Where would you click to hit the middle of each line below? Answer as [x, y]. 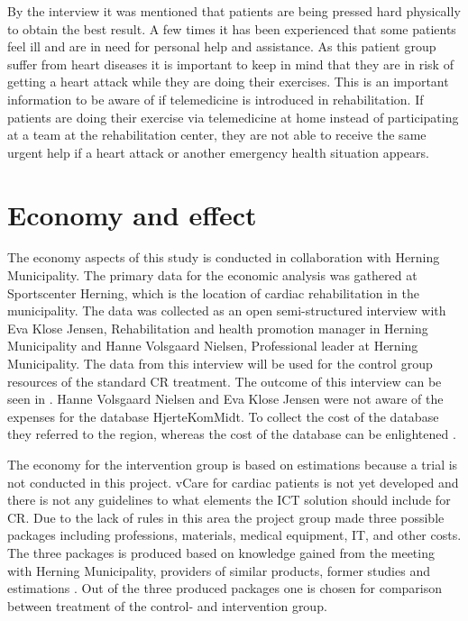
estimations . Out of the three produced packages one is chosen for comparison [225, 588]
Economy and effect [132, 214]
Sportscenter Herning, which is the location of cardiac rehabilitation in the [213, 292]
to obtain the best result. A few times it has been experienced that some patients [232, 28]
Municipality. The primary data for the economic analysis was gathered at [212, 275]
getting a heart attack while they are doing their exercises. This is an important [228, 82]
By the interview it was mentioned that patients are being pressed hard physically [234, 11]
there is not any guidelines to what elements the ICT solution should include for [229, 500]
